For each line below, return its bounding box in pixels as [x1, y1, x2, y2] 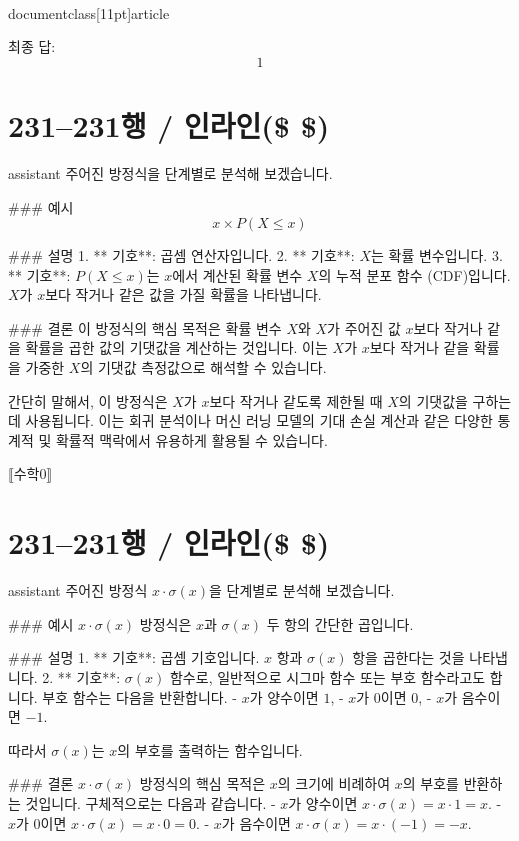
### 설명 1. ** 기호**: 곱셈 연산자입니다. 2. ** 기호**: [8, 245, 355, 266]
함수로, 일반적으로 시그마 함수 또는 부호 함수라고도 [169, 666, 486, 687]
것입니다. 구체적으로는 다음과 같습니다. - [25, 792, 276, 813]
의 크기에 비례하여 [277, 773, 391, 794]
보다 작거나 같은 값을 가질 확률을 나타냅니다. [45, 284, 322, 305]
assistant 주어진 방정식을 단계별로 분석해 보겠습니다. [8, 162, 333, 183]
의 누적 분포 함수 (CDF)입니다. [318, 264, 511, 285]
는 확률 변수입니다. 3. [370, 245, 503, 266]
